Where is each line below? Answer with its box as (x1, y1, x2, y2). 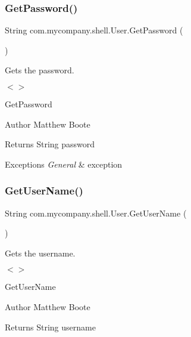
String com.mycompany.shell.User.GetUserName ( (5, 206, 187, 219)
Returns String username (5, 320, 96, 333)
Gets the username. (5, 246, 76, 259)
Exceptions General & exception (5, 157, 123, 170)
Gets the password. (5, 64, 74, 76)
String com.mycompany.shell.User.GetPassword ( (5, 24, 183, 36)
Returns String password (5, 138, 95, 150)
